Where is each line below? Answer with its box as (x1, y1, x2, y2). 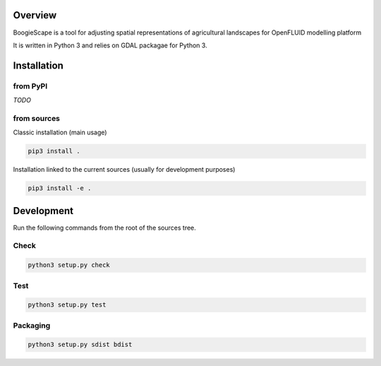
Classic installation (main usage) (13, 128, 107, 137)
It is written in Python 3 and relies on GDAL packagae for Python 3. (13, 41, 207, 49)
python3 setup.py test (28, 301, 107, 309)
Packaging (13, 320, 51, 330)
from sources (13, 113, 60, 123)
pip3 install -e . (28, 184, 92, 192)
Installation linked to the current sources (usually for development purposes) (13, 165, 236, 174)
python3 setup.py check (28, 261, 111, 269)
